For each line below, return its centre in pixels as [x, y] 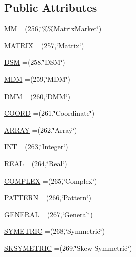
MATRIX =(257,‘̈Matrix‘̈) [44, 45]
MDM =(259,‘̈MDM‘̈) [37, 79]
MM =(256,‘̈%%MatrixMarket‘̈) [53, 28]
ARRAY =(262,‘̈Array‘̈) [41, 130]
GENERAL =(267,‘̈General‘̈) [48, 214]
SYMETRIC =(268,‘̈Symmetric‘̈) [55, 231]
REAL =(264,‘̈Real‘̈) [36, 163]
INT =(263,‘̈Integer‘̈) [36, 147]
